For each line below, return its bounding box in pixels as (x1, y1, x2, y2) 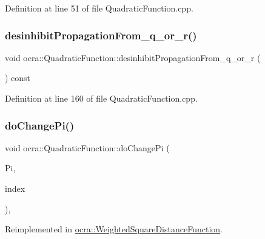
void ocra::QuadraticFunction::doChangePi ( (5, 141, 170, 154)
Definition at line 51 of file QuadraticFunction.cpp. (5, 2, 193, 14)
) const (5, 71, 31, 84)
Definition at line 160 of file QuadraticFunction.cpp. (5, 92, 198, 104)
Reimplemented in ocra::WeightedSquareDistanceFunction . (5, 223, 223, 235)
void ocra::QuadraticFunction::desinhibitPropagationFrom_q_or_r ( (5, 51, 261, 64)
